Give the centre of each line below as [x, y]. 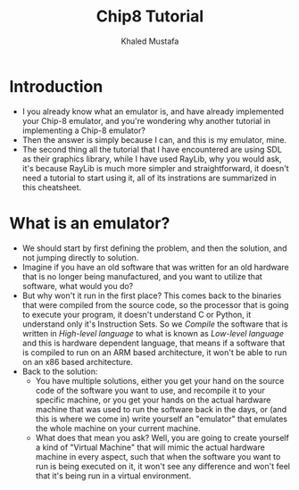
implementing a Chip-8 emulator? [83, 130]
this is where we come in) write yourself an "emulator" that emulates [162, 419]
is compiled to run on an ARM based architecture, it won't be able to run [154, 352]
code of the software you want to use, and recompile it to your [150, 390]
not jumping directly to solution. [80, 257]
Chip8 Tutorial [150, 17]
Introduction [56, 86]
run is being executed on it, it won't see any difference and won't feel [162, 466]
